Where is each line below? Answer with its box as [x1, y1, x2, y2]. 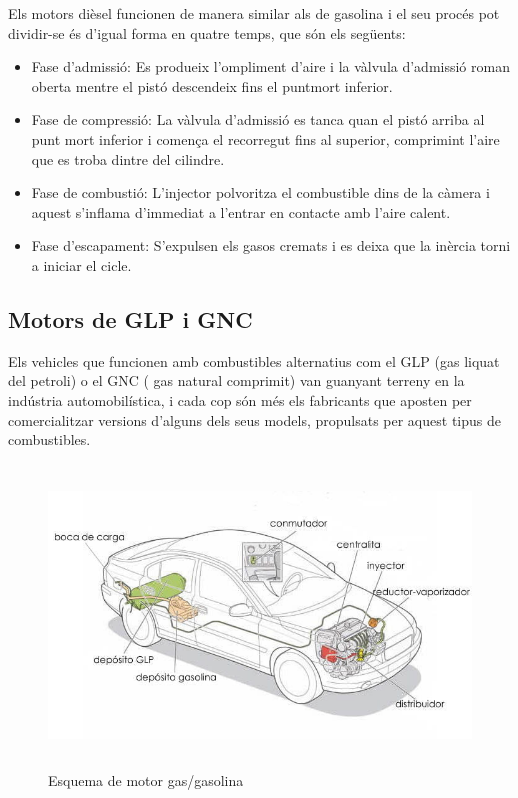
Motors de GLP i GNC [8, 303, 253, 334]
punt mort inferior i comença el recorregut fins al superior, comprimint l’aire [31, 128, 500, 149]
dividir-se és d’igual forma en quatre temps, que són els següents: [8, 22, 406, 43]
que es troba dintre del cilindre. [31, 148, 225, 169]
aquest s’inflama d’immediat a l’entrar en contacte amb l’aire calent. [31, 201, 451, 222]
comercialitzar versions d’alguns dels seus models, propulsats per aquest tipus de [8, 409, 501, 430]
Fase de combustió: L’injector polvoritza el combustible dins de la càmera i [31, 182, 490, 203]
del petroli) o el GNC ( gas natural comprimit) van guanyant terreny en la [8, 370, 465, 391]
